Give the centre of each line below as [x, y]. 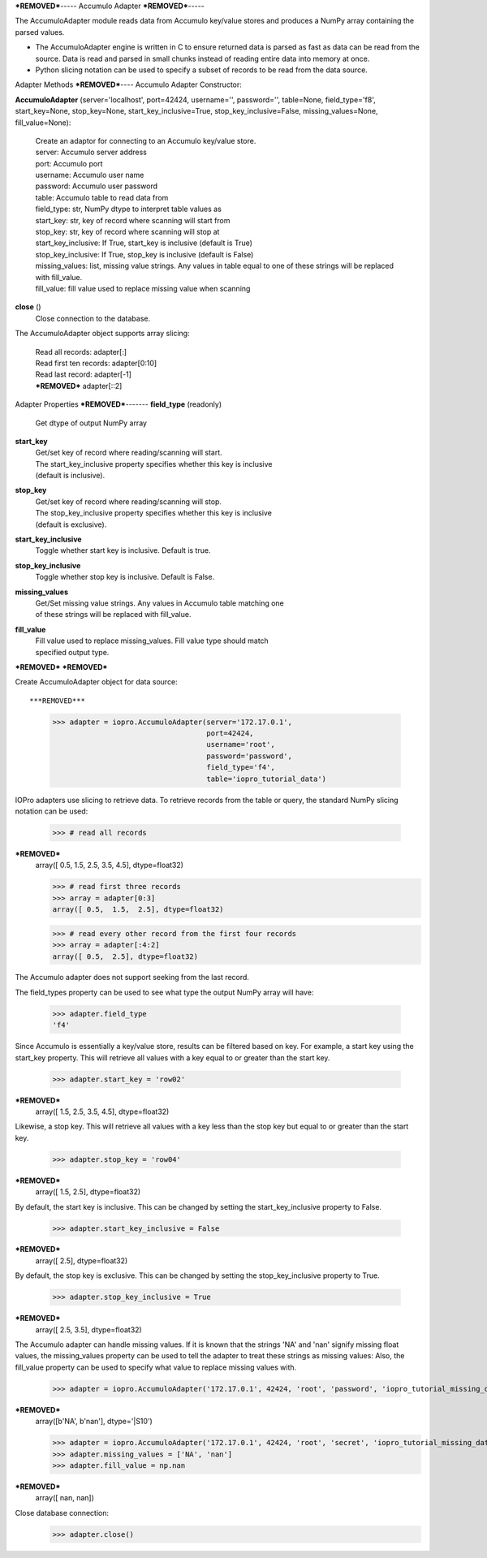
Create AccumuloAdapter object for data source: [96, 682]
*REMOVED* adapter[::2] [79, 386]
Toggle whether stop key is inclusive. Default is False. [125, 577]
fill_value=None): [43, 123]
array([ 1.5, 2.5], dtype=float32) [88, 1192]
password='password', [249, 756]
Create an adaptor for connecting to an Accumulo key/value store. [146, 140]
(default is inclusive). [70, 476]
